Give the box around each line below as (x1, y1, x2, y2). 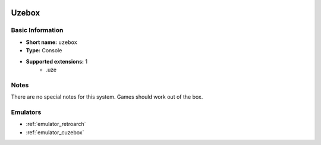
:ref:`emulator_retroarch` (26, 121, 86, 128)
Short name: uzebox (26, 39, 78, 46)
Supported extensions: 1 (26, 58, 88, 65)
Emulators (11, 108, 42, 116)
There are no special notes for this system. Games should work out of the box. (11, 93, 203, 100)
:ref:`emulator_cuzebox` (26, 128, 84, 136)
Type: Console (26, 47, 62, 54)
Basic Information (11, 26, 64, 34)
